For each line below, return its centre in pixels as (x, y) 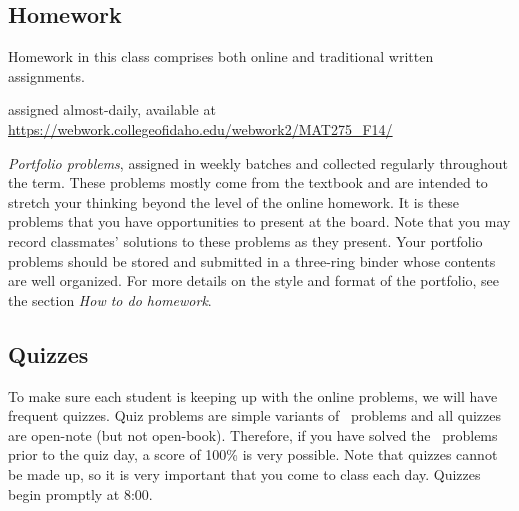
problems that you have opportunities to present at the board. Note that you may (259, 221)
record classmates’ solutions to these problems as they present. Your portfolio (245, 240)
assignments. (46, 75)
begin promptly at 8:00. (80, 493)
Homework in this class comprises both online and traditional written (221, 56)
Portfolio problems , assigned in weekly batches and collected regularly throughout (258, 162)
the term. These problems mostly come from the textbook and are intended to (248, 182)
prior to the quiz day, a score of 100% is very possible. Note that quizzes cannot (253, 454)
